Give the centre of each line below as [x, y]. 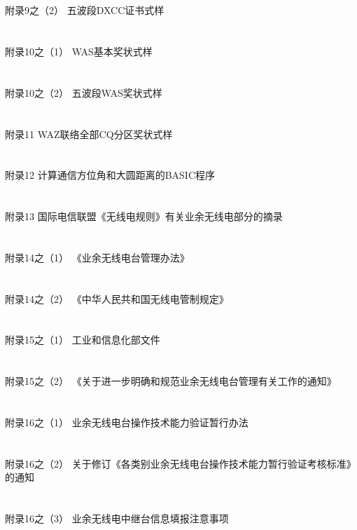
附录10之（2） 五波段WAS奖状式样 [84, 92]
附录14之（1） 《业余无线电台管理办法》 [97, 257]
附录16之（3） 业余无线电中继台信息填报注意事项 [117, 518]
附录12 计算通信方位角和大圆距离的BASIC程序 [110, 175]
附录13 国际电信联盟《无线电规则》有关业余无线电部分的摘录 [144, 216]
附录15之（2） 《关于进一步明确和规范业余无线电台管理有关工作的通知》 [171, 381]
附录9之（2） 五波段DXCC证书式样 [85, 10]
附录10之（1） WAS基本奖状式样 [79, 51]
